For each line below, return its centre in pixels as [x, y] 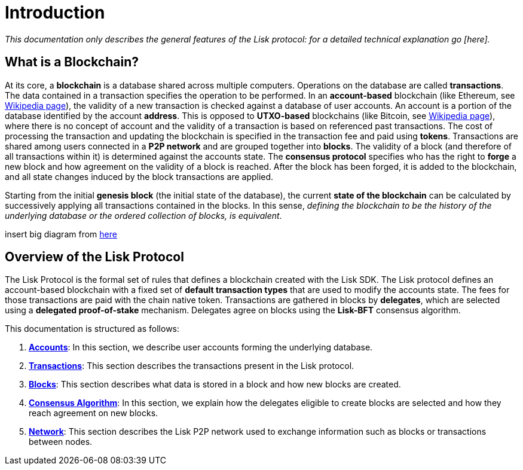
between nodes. [61, 442]
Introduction [55, 13]
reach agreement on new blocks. [94, 413]
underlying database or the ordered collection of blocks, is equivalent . [143, 215]
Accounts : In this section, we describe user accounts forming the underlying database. [201, 347]
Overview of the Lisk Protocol [94, 257]
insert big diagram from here [61, 234]
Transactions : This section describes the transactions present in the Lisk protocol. [192, 366]
